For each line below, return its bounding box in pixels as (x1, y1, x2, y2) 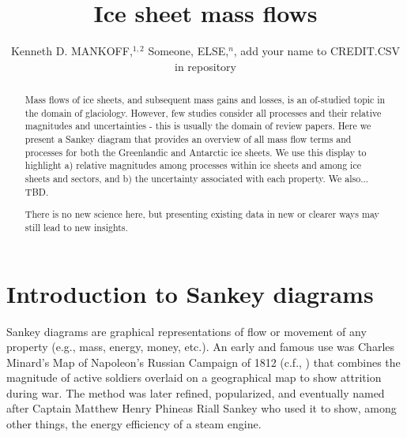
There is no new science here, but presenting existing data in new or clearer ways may (24, 207, 379, 221)
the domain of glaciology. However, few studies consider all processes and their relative (24, 106, 382, 119)
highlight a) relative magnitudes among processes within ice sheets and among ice (24, 159, 361, 172)
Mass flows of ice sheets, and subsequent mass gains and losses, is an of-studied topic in (24, 93, 386, 106)
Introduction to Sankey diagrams (6, 277, 374, 309)
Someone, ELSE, (148, 43, 229, 59)
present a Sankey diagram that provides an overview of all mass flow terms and (24, 133, 352, 146)
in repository (175, 58, 236, 74)
